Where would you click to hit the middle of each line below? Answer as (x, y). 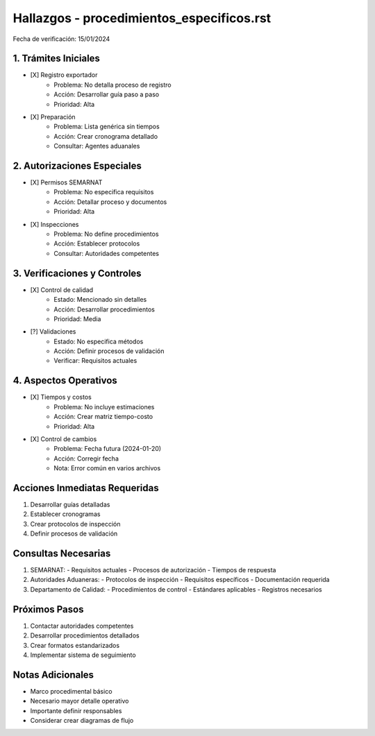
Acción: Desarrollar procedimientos (105, 309)
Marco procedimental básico (71, 691)
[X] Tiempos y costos (61, 397)
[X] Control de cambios (64, 439)
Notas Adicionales (53, 675)
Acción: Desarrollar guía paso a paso (107, 94)
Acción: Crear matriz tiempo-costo (103, 417)
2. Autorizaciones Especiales (77, 166)
